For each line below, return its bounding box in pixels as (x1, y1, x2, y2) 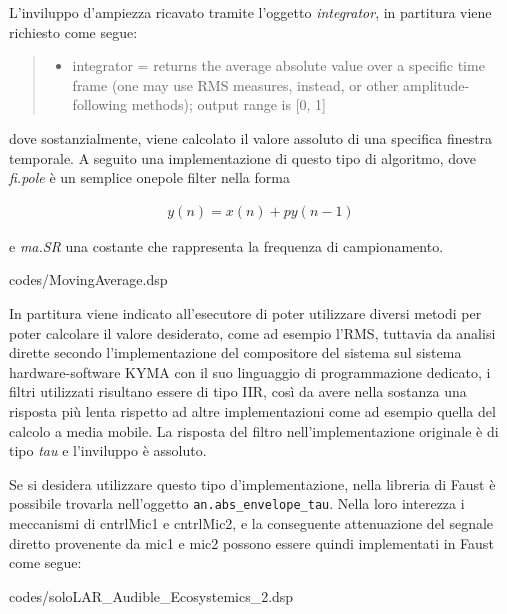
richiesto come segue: (9, 21, 138, 42)
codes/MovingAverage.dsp (9, 269, 168, 290)
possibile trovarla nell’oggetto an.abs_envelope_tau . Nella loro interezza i (9, 493, 465, 514)
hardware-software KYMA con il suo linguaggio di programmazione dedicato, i (9, 361, 491, 382)
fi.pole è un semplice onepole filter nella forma (9, 167, 290, 188)
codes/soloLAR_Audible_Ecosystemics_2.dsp (9, 585, 294, 606)
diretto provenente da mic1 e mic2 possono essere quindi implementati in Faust (9, 532, 494, 553)
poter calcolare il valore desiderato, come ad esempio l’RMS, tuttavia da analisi (9, 322, 496, 343)
